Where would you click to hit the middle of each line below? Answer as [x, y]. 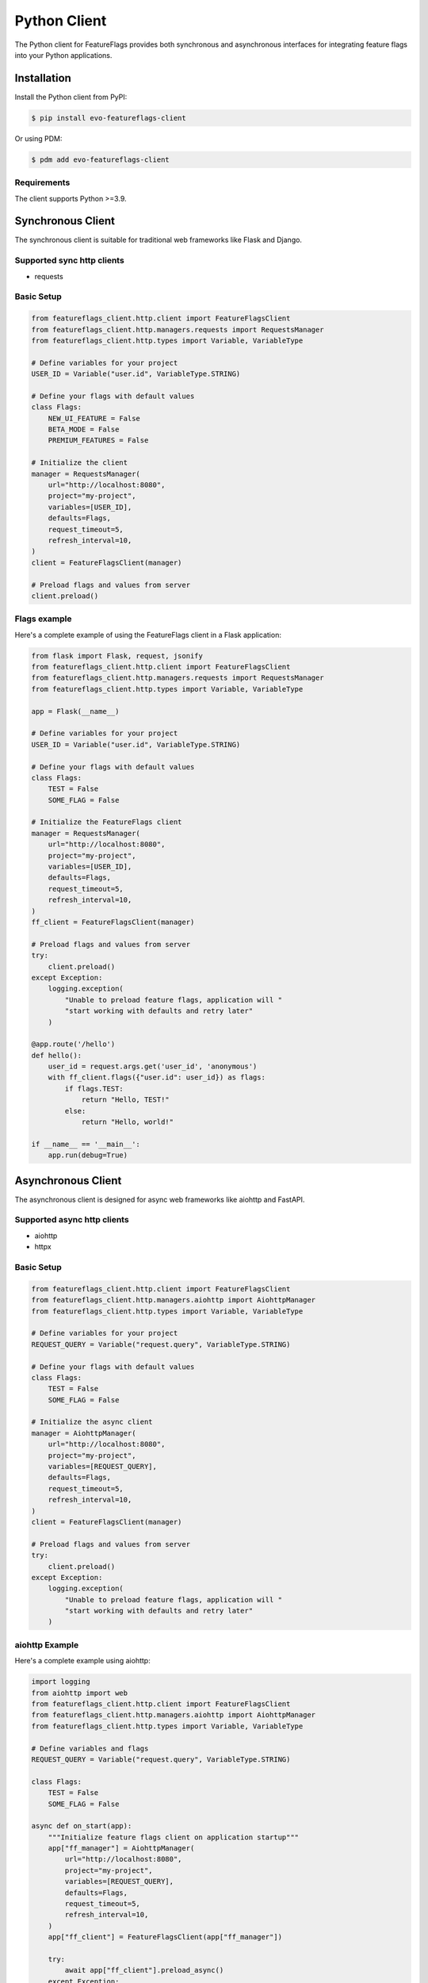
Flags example [43, 619]
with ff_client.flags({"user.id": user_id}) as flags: [157, 1078]
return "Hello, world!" [128, 1122]
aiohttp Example [47, 1644]
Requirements [42, 182]
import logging [61, 1682]
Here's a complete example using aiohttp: [82, 1661]
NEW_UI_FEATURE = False [94, 418]
